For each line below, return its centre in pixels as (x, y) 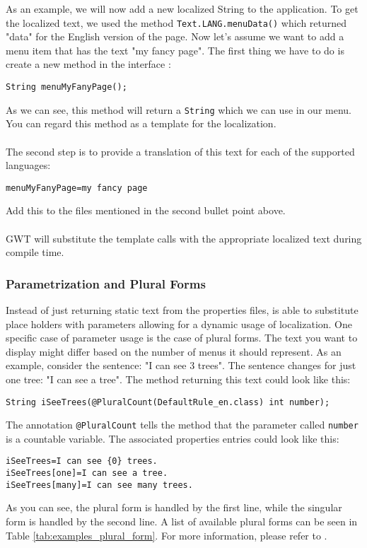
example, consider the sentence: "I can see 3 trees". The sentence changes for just (181, 365)
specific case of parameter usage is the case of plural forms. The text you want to (182, 338)
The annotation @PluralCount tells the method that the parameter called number (182, 425)
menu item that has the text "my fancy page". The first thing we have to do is (175, 50)
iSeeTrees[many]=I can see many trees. (99, 485)
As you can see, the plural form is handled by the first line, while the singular (174, 507)
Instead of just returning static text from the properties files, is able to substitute (182, 309)
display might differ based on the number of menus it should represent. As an (174, 351)
